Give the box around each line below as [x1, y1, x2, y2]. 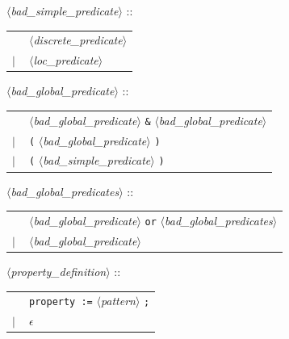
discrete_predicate [33, 31, 123, 48]
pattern [100, 292, 136, 309]
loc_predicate [33, 52, 98, 69]
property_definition [10, 262, 107, 279]
